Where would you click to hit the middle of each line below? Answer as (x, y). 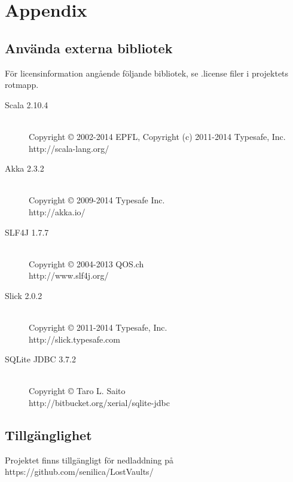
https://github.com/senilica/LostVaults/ (79, 472)
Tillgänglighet (48, 435)
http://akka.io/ (57, 211)
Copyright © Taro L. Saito (77, 391)
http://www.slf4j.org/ (69, 275)
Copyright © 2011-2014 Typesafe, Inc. (98, 327)
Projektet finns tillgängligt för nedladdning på (89, 460)
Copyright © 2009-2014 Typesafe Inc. (97, 200)
